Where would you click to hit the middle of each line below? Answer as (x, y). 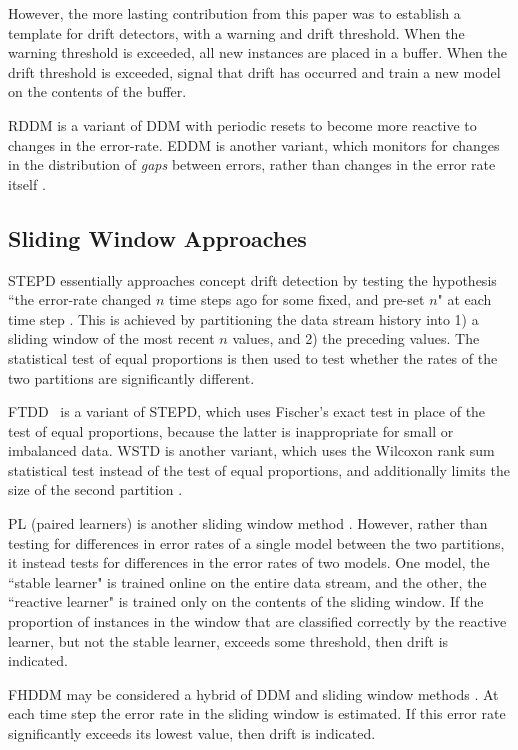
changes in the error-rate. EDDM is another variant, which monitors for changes (254, 144)
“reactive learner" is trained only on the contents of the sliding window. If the (246, 601)
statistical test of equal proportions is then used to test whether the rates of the (253, 357)
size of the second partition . (95, 489)
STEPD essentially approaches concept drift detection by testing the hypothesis (252, 279)
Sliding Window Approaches (157, 237)
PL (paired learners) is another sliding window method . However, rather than (248, 523)
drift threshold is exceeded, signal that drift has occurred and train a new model (254, 71)
